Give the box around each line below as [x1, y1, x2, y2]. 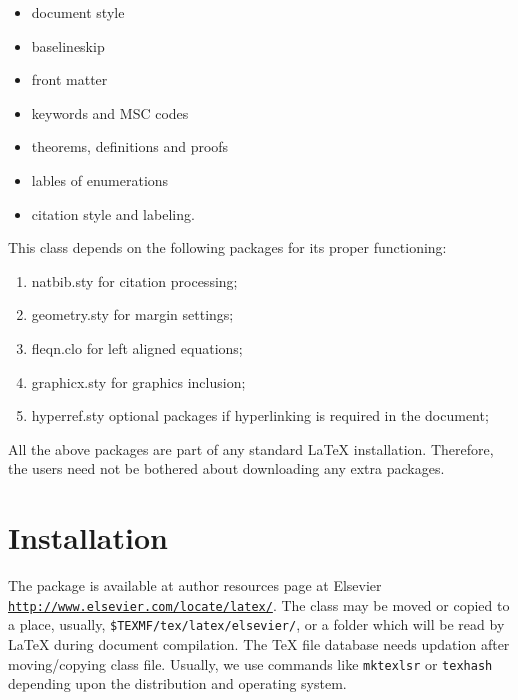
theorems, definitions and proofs [31, 136, 229, 157]
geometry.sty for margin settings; [31, 304, 234, 325]
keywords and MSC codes [31, 102, 189, 123]
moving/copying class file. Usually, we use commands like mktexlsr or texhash [8, 653, 493, 674]
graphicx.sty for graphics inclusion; [31, 371, 246, 392]
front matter [31, 69, 108, 90]
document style [31, 2, 125, 22]
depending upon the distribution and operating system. [8, 673, 347, 694]
